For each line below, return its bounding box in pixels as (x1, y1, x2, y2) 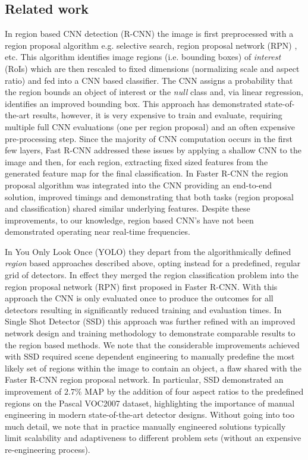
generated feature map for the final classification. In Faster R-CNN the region (5, 167, 288, 179)
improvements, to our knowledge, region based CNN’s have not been (5, 213, 254, 226)
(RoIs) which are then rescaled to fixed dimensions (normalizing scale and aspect (5, 62, 300, 74)
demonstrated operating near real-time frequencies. (5, 225, 190, 238)
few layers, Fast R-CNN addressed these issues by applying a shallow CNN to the (5, 144, 301, 156)
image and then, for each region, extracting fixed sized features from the (5, 155, 268, 168)
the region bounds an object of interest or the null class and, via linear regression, (5, 86, 303, 98)
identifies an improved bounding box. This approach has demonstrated (5, 97, 262, 109)
